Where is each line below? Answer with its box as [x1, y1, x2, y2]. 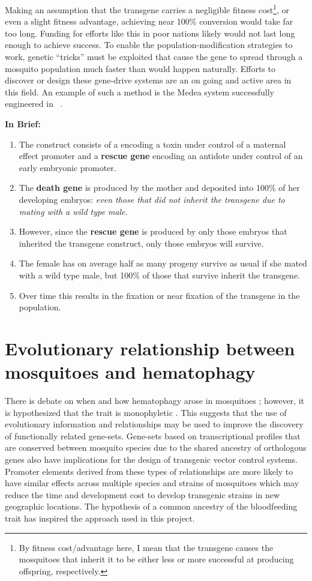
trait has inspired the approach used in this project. [5, 511, 195, 524]
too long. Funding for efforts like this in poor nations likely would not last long [5, 26, 295, 39]
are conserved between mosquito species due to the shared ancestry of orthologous [5, 441, 307, 454]
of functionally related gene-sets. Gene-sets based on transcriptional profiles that [5, 429, 301, 442]
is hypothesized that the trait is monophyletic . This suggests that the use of [5, 406, 287, 418]
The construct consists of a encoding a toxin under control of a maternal [19, 137, 286, 150]
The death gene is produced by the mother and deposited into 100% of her [19, 181, 300, 194]
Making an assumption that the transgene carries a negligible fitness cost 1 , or [5, 2, 289, 16]
